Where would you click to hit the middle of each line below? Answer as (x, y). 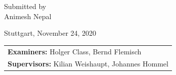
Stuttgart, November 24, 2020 (50, 33)
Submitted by (25, 6)
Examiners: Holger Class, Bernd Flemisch (75, 51)
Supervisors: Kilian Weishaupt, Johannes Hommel (88, 64)
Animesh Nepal (28, 16)
